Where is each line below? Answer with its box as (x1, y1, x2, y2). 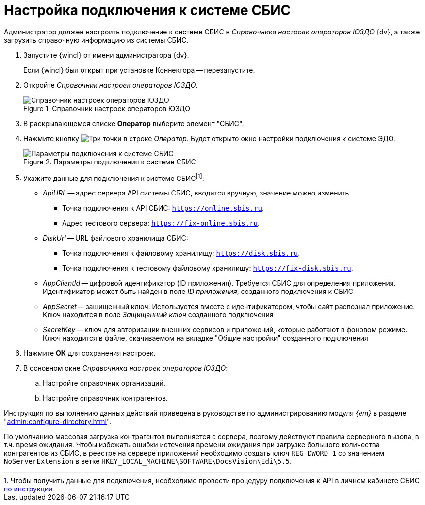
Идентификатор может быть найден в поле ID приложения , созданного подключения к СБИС (43, 287, 353, 296)
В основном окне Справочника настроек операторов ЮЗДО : (23, 364, 228, 373)
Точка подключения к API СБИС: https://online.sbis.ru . (62, 204, 264, 212)
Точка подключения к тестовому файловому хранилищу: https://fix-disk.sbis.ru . (62, 264, 353, 273)
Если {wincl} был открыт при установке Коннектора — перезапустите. (23, 65, 255, 74)
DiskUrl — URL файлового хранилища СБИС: (43, 234, 188, 243)
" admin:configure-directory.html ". (4, 417, 112, 426)
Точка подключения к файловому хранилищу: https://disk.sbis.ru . (62, 249, 300, 258)
